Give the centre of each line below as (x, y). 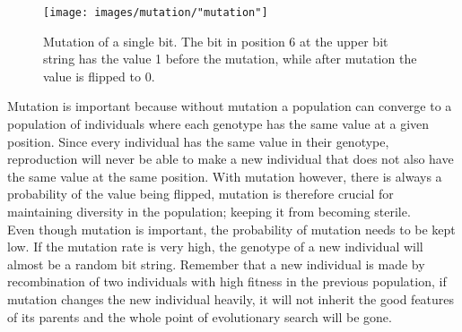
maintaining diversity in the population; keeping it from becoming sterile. (209, 211)
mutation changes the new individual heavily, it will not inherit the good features (231, 298)
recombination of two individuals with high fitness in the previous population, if (227, 281)
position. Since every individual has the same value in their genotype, (198, 141)
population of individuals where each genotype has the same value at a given (218, 124)
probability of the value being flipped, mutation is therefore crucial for (200, 194)
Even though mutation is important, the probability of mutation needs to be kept (231, 229)
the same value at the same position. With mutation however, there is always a (225, 176)
